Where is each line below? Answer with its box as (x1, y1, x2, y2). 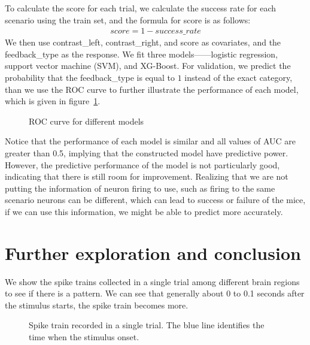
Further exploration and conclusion (5, 240, 301, 265)
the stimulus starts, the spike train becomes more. (5, 298, 189, 311)
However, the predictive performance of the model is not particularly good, (5, 158, 280, 171)
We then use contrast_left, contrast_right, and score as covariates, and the (5, 36, 281, 49)
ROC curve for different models (29, 114, 144, 127)
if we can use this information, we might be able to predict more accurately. (5, 205, 283, 217)
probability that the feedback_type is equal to (5, 71, 175, 83)
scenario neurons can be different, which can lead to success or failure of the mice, (5, 193, 306, 206)
